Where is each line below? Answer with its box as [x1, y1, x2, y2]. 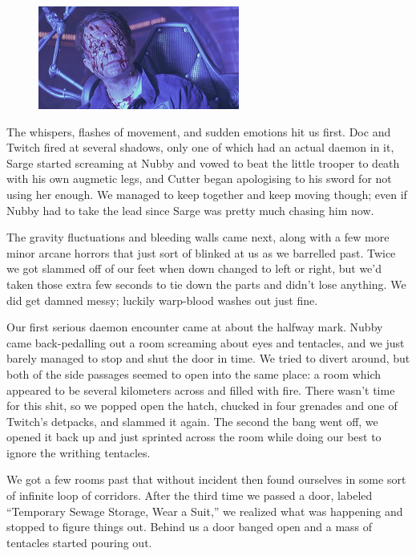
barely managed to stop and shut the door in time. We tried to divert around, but [6, 350, 410, 367]
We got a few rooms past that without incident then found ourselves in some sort [6, 471, 406, 488]
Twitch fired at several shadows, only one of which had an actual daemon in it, [6, 139, 394, 156]
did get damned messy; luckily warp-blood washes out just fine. [6, 291, 318, 308]
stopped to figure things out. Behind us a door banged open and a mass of [6, 518, 373, 535]
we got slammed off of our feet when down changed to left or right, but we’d [6, 260, 382, 277]
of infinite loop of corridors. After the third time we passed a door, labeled [6, 487, 373, 504]
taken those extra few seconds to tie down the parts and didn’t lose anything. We [6, 275, 406, 292]
